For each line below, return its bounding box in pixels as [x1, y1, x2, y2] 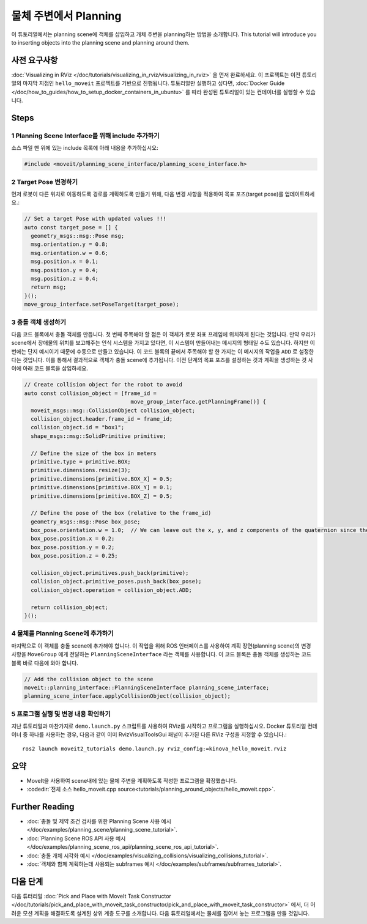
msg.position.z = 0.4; [31, 275, 99, 282]
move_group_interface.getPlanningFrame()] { [130, 398, 266, 405]
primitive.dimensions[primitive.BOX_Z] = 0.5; [31, 492, 173, 500]
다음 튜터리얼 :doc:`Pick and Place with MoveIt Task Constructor [11, 892, 171, 900]
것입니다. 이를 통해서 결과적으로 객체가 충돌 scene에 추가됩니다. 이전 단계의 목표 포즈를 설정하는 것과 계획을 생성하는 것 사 [22, 357, 313, 364]
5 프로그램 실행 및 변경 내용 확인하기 [11, 709, 111, 718]
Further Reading [11, 801, 75, 811]
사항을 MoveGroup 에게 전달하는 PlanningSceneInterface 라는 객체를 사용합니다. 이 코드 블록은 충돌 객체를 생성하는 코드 [11, 651, 312, 658]
